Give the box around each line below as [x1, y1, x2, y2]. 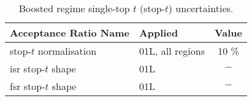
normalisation [37, 44, 97, 58]
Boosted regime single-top [18, 1, 130, 15]
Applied [139, 26, 178, 40]
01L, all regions [139, 44, 205, 58]
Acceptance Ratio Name [10, 26, 129, 40]
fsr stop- [10, 79, 45, 93]
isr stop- [10, 61, 45, 75]
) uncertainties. [168, 1, 234, 15]
